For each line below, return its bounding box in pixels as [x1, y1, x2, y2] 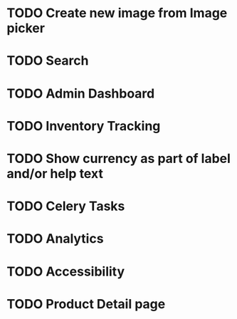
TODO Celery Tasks [6, 198, 125, 214]
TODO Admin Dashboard [6, 85, 155, 101]
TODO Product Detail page [6, 296, 166, 312]
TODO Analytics [6, 231, 104, 247]
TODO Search [6, 53, 89, 69]
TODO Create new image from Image [6, 5, 228, 21]
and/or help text [6, 165, 104, 182]
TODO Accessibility [6, 263, 125, 279]
